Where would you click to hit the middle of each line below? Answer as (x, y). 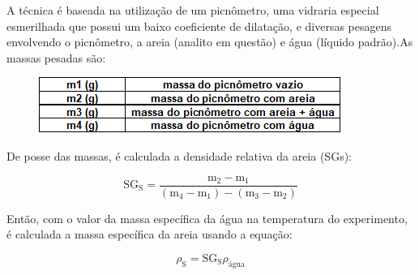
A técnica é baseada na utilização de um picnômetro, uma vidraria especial (193, 10)
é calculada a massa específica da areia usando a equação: (150, 234)
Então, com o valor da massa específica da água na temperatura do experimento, (207, 218)
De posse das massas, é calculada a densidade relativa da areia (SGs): (179, 155)
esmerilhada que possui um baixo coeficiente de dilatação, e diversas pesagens (199, 26)
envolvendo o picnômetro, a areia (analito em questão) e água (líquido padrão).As (210, 42)
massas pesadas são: (56, 57)
